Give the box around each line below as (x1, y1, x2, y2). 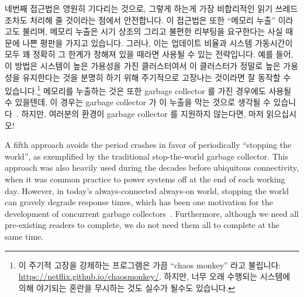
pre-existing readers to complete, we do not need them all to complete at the (5, 219, 279, 231)
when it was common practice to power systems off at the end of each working (5, 172, 285, 185)
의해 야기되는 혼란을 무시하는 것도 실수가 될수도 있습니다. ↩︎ (18, 281, 236, 293)
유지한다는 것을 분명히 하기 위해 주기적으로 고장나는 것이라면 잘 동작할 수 (22, 71, 291, 83)
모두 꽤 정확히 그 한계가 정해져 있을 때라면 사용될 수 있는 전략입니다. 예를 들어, (5, 48, 293, 60)
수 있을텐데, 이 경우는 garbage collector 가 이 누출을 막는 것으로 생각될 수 (5, 96, 271, 108)
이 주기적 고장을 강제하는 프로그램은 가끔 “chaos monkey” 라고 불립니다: (18, 258, 281, 271)
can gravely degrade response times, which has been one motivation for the (5, 196, 273, 208)
